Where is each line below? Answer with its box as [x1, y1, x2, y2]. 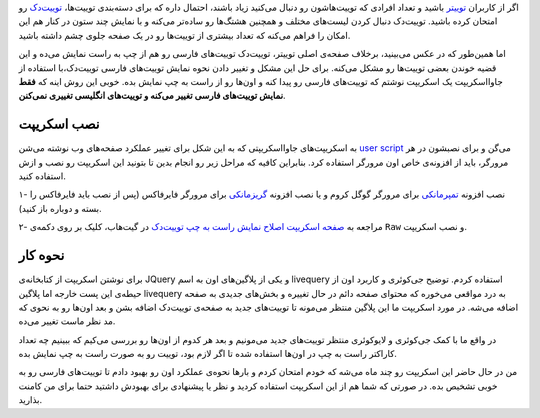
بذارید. [18, 394, 43, 406]
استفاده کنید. [18, 170, 67, 182]
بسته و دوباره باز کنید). [18, 202, 102, 214]
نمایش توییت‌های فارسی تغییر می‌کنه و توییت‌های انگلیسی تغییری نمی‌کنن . [18, 90, 286, 102]
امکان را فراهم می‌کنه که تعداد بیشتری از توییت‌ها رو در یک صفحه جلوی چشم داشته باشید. [18, 29, 351, 41]
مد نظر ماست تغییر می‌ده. [18, 315, 116, 327]
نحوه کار [18, 247, 65, 264]
